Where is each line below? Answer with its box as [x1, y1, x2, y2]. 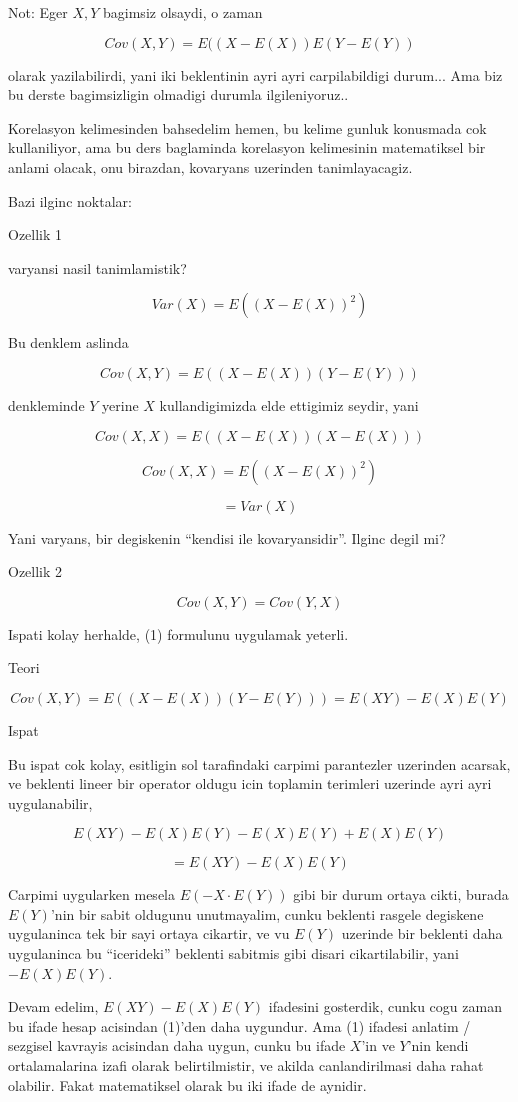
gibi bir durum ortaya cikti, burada [293, 884, 509, 905]
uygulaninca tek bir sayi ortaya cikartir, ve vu [8, 923, 290, 944]
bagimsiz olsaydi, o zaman [103, 2, 263, 22]
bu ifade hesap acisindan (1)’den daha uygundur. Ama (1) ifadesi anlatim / [8, 1015, 471, 1036]
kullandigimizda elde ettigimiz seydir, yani [159, 394, 419, 415]
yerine [102, 394, 139, 415]
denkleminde [8, 394, 85, 415]
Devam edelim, [8, 996, 99, 1017]
